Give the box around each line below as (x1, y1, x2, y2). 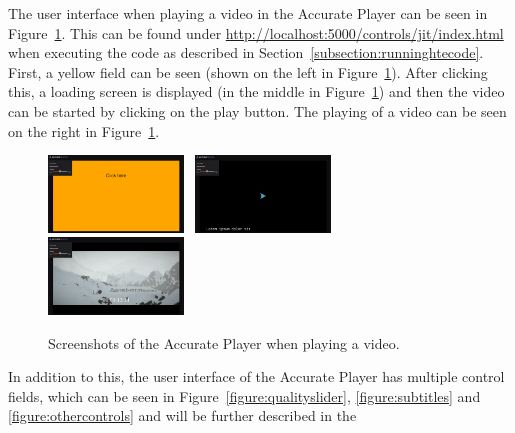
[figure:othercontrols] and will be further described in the (8, 405, 357, 426)
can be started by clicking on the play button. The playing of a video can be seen (8, 100, 507, 121)
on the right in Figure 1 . (8, 120, 160, 141)
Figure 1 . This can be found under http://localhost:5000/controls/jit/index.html (8, 22, 504, 43)
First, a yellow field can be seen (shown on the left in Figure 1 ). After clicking (8, 61, 488, 82)
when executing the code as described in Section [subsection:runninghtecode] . (8, 42, 484, 63)
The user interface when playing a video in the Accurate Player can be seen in (8, 3, 488, 23)
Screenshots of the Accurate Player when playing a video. (48, 332, 400, 353)
